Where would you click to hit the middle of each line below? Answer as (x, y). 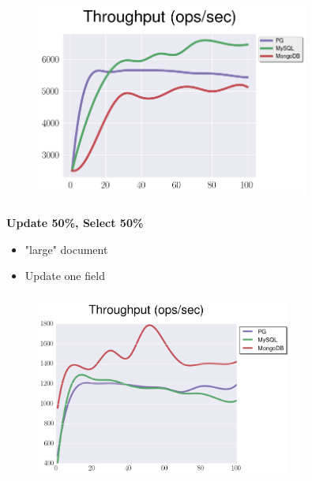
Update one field (65, 276)
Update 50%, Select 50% (75, 223)
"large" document (66, 249)
